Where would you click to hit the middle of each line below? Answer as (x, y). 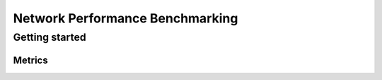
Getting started (50, 37)
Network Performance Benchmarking (126, 18)
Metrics (31, 60)
